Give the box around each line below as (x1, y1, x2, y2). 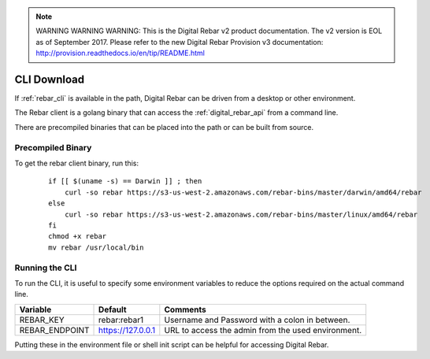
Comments (164, 304, 206, 315)
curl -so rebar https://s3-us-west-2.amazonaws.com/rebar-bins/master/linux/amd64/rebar (64, 209, 418, 219)
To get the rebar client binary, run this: (14, 158, 139, 168)
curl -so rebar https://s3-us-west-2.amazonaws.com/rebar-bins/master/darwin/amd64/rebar (64, 187, 422, 197)
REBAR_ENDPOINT (19, 324, 90, 335)
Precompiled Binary (14, 142, 92, 153)
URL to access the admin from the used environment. (164, 324, 362, 335)
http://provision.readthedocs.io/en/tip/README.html (35, 48, 205, 58)
